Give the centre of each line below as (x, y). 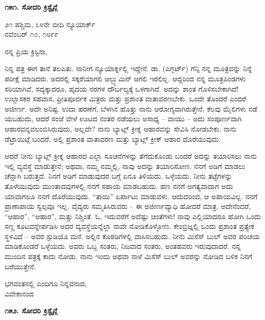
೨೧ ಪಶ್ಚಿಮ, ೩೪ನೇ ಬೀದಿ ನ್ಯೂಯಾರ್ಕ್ (50, 24)
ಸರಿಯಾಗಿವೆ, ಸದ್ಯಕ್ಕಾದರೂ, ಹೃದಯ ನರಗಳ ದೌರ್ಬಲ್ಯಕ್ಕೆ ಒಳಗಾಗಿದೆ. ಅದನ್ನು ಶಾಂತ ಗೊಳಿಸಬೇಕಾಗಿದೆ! (122, 88)
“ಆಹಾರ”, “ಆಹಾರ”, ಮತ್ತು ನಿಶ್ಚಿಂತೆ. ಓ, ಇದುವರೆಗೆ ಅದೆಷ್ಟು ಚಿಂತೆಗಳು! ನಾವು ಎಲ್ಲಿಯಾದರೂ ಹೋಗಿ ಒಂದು (133, 216)
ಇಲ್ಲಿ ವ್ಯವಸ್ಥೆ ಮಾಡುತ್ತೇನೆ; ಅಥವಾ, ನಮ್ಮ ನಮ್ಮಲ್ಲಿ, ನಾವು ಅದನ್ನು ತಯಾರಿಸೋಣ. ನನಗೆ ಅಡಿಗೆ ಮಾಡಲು (125, 166)
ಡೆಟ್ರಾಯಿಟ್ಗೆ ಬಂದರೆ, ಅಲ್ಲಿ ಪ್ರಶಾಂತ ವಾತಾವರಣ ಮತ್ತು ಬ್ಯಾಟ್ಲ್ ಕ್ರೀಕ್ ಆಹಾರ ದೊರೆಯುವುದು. (113, 138)
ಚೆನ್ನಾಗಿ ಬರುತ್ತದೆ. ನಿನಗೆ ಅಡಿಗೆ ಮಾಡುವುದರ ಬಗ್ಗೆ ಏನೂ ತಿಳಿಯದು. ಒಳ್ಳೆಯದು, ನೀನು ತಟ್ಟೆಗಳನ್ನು (119, 176)
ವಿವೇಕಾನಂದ (19, 293)
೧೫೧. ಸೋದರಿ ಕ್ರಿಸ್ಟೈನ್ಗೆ (31, 7)
